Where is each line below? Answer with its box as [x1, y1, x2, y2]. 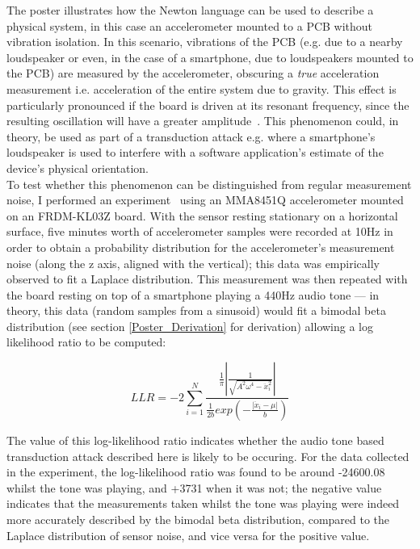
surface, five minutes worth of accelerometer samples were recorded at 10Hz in [6, 223, 393, 240]
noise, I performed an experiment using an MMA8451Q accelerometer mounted [6, 191, 404, 208]
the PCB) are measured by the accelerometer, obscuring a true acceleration [6, 65, 380, 82]
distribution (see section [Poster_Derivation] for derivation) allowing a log [6, 317, 374, 334]
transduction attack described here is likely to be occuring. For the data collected [6, 447, 409, 464]
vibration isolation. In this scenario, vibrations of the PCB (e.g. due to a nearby [6, 33, 403, 50]
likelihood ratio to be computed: [6, 333, 166, 350]
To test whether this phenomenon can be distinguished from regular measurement [6, 175, 412, 192]
